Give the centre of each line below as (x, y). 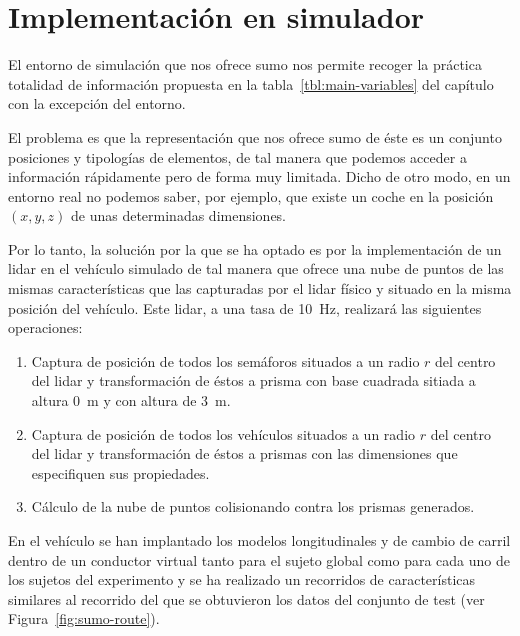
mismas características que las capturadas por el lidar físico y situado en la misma (260, 288)
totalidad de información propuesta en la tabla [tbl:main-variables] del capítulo (251, 83)
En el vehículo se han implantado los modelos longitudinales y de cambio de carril (259, 540)
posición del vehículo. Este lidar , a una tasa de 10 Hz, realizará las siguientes (245, 307)
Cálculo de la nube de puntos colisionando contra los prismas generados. (253, 506)
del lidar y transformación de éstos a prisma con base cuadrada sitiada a (253, 380)
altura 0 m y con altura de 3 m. (131, 400)
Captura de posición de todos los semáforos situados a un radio (225, 360)
